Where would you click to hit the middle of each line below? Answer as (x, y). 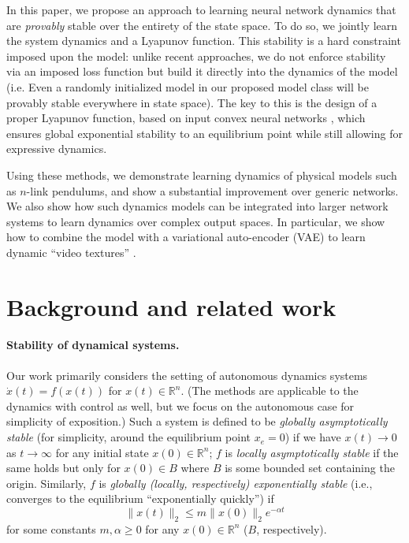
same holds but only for (63, 468)
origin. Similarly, (46, 483)
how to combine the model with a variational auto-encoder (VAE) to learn (186, 237)
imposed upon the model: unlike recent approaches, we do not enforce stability (196, 56)
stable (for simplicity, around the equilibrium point (128, 437)
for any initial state (102, 452)
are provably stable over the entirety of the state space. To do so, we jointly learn (202, 25)
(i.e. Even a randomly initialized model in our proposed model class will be (188, 86)
